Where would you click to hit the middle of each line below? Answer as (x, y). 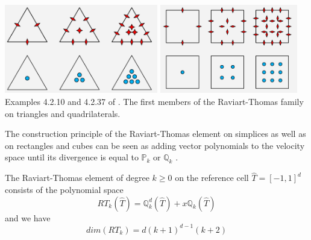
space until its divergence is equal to (72, 157)
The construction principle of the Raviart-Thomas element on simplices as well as (155, 134)
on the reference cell (212, 178)
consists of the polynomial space (64, 189)
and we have (28, 217)
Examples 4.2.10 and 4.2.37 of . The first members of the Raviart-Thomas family (154, 101)
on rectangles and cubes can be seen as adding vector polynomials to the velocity (155, 145)
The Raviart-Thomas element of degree (77, 178)
